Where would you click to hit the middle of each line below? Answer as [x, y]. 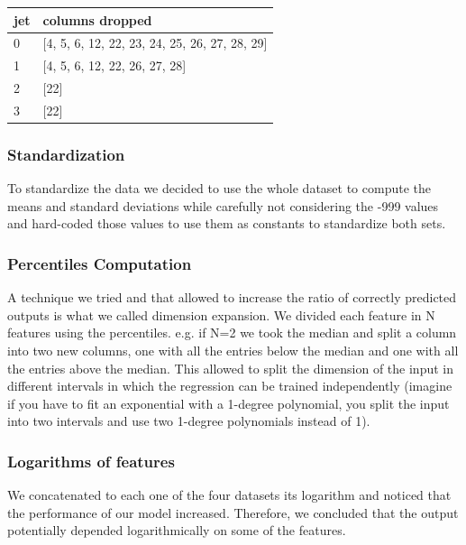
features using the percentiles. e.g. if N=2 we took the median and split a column [232, 333]
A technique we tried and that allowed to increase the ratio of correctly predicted [232, 297]
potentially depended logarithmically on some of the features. [177, 530]
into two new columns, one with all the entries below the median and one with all [233, 350]
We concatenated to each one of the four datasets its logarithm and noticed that [229, 495]
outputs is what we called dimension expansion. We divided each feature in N [221, 314]
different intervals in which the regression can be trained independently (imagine [230, 386]
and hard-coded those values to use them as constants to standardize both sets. [227, 223]
